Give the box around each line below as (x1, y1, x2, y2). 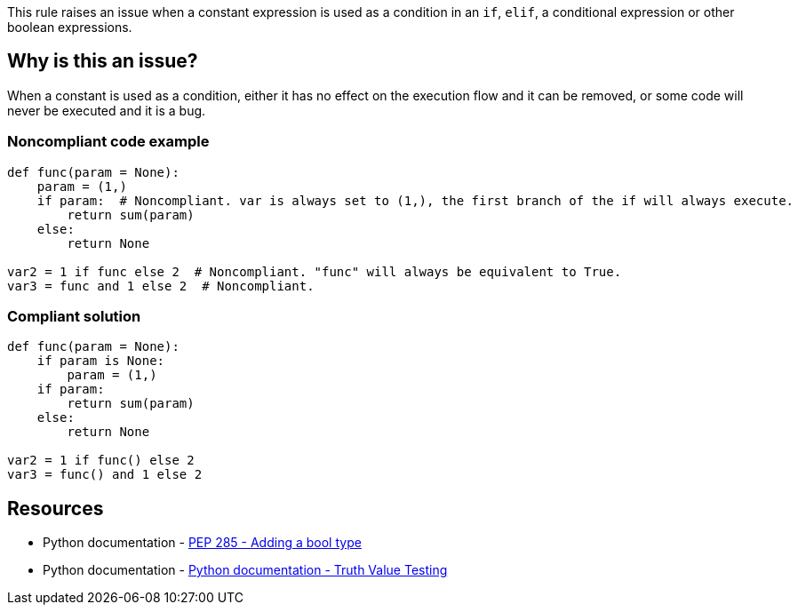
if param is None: (36, 354, 165, 369)
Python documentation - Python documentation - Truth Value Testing (43, 562, 448, 578)
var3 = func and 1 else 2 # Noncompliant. (7, 278, 315, 293)
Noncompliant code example (7, 132, 210, 151)
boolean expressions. (7, 20, 132, 35)
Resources (7, 497, 104, 520)
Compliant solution (7, 306, 141, 325)
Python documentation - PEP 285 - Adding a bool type (43, 535, 362, 551)
